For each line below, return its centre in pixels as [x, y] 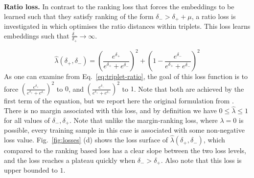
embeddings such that [37, 35]
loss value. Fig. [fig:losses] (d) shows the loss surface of [86, 140]
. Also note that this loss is [201, 160]
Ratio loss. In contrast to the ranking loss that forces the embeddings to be [119, 6]
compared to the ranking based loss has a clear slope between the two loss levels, [125, 150]
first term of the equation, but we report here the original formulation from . [119, 101]
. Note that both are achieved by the [189, 89]
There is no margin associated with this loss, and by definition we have [110, 110]
